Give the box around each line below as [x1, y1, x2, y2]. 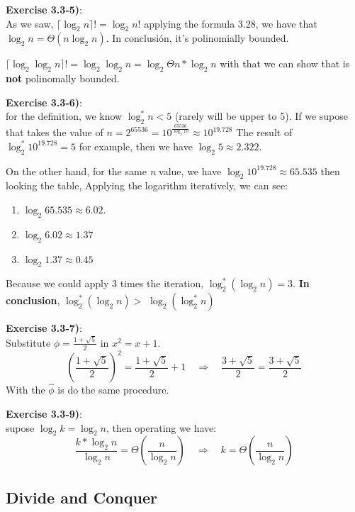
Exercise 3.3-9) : [6, 406, 82, 421]
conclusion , [6, 293, 60, 308]
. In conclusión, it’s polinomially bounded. [106, 30, 289, 45]
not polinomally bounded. [6, 71, 120, 86]
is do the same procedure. [57, 382, 169, 397]
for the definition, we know [6, 108, 123, 123]
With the [6, 382, 45, 397]
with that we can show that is [220, 56, 350, 71]
